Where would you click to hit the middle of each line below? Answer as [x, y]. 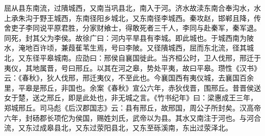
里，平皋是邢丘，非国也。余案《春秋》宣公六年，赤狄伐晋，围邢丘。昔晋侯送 [132, 87]
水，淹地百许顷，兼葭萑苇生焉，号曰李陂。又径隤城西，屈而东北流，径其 [125, 48]
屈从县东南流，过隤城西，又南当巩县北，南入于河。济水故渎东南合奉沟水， [129, 8]
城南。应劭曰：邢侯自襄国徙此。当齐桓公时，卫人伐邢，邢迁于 [157, 57]
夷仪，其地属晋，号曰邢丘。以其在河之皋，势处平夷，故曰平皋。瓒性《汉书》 [132, 67]
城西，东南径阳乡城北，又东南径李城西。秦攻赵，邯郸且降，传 [157, 18]
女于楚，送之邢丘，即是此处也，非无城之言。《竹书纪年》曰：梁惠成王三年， [131, 98]
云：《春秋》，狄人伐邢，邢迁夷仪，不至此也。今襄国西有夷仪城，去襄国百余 [129, 78]
